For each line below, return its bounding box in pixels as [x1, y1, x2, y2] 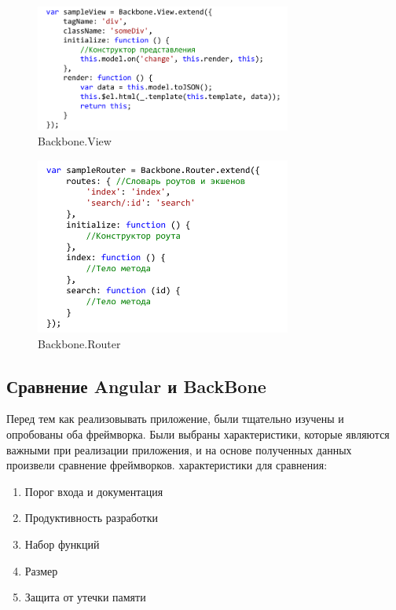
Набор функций [24, 535, 100, 552]
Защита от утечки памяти [24, 589, 146, 605]
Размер [24, 562, 58, 579]
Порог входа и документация [24, 483, 163, 499]
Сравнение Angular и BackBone [6, 373, 266, 398]
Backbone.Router [38, 335, 121, 351]
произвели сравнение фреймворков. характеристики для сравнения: [6, 457, 328, 473]
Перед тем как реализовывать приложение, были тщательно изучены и [6, 410, 344, 427]
